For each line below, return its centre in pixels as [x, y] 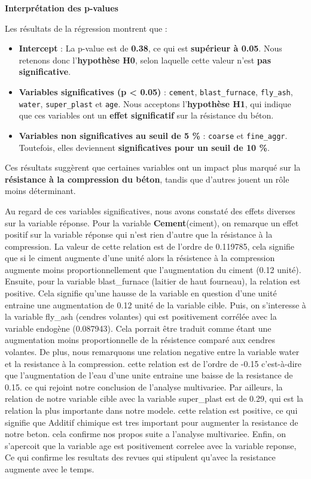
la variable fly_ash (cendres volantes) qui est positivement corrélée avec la [141, 316]
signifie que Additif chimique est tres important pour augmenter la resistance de [152, 422]
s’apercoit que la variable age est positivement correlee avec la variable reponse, [151, 445]
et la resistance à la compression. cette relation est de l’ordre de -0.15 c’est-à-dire [153, 363]
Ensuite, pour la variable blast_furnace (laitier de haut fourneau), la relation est [153, 281]
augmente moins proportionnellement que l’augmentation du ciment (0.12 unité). [153, 269]
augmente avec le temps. [50, 469]
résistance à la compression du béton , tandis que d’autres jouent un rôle [147, 179]
